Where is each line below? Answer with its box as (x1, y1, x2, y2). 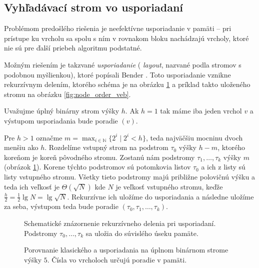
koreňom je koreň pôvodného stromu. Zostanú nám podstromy (4, 151, 195, 162)
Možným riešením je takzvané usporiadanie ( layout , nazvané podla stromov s (4, 59, 241, 69)
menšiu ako (4, 142, 38, 152)
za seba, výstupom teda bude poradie (4, 201, 118, 211)
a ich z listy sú (201, 161, 245, 172)
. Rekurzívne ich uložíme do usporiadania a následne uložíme (67, 191, 254, 201)
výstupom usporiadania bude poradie (4, 115, 118, 125)
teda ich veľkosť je (4, 181, 59, 191)
